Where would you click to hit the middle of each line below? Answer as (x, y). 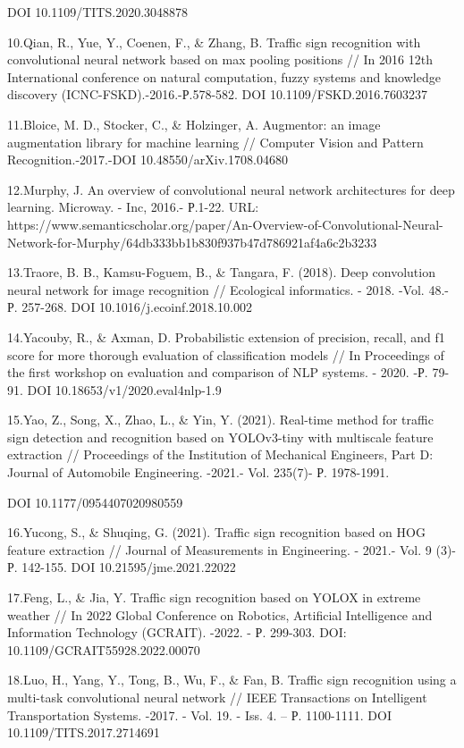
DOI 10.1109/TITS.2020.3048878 (98, 12)
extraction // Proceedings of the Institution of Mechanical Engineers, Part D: (220, 454)
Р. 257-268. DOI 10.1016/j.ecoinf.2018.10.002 (130, 307)
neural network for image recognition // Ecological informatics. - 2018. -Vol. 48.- (228, 289)
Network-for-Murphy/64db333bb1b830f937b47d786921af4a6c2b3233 (192, 242)
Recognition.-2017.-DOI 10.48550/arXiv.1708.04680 (148, 160)
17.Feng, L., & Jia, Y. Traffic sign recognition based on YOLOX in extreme (214, 597)
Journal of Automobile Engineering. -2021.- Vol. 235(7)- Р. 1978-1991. (198, 472)
